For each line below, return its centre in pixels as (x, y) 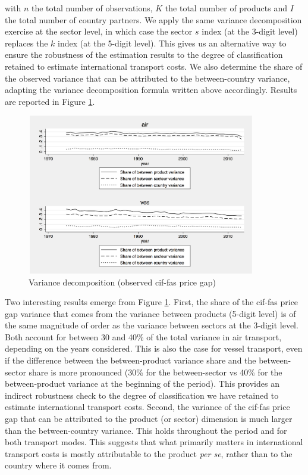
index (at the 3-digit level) (250, 31)
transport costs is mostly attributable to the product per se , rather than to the (149, 453)
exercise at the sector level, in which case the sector (99, 31)
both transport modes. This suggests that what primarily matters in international (154, 442)
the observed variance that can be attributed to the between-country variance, (147, 78)
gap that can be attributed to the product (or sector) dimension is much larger (149, 419)
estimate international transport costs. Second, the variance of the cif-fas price (147, 407)
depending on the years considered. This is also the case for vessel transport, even (154, 348)
